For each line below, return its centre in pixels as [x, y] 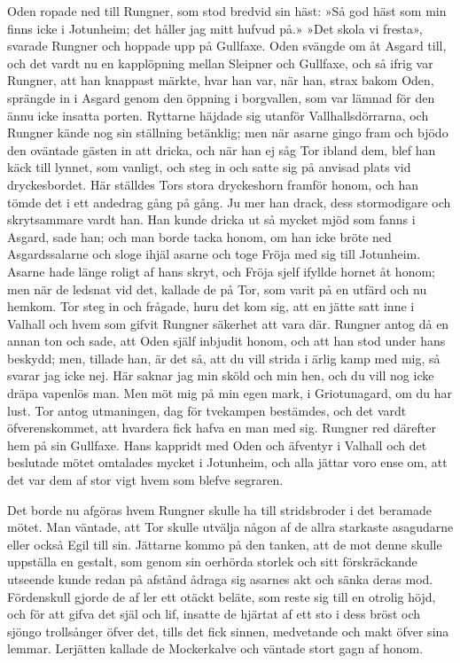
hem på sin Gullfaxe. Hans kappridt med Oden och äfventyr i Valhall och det [217, 445]
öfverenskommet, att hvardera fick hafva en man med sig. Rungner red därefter [222, 428]
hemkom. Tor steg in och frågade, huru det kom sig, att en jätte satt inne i [211, 306]
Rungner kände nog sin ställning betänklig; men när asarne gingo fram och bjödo [228, 133]
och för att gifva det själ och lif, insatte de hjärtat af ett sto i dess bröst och [214, 614]
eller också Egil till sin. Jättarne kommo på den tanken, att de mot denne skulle [225, 544]
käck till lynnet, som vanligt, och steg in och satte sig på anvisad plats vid [209, 167]
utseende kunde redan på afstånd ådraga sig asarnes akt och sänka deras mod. [220, 579]
